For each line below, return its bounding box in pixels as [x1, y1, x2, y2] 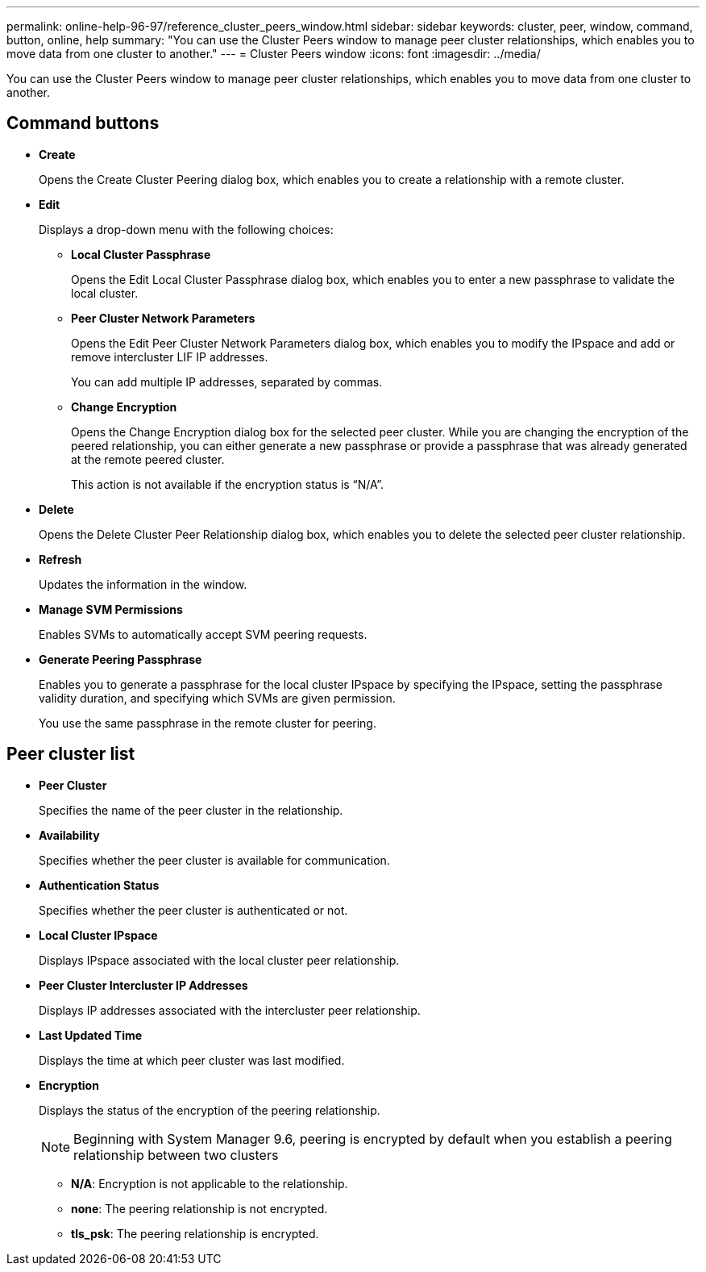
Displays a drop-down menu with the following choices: [39, 222, 334, 236]
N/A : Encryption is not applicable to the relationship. [71, 1176, 348, 1191]
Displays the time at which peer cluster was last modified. [39, 1053, 345, 1067]
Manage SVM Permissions [39, 602, 183, 616]
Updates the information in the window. [39, 577, 247, 591]
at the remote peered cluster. [71, 452, 225, 466]
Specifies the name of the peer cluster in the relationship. [39, 803, 343, 817]
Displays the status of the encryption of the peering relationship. [39, 1103, 380, 1117]
